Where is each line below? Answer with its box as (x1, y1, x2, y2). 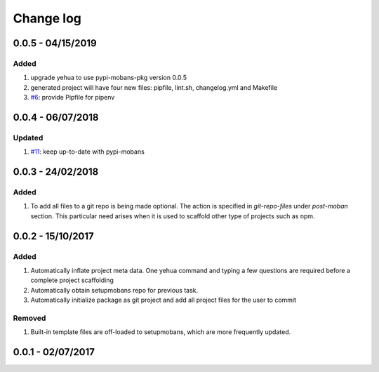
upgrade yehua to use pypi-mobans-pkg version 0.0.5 (30, 74, 187, 82)
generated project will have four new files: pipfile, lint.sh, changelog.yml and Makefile (30, 83, 278, 91)
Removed (13, 313, 46, 323)
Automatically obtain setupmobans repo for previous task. (30, 286, 199, 294)
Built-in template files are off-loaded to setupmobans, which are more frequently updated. (30, 328, 291, 336)
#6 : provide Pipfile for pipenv (30, 93, 115, 102)
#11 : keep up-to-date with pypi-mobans (30, 147, 145, 156)
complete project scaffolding (30, 276, 114, 284)
